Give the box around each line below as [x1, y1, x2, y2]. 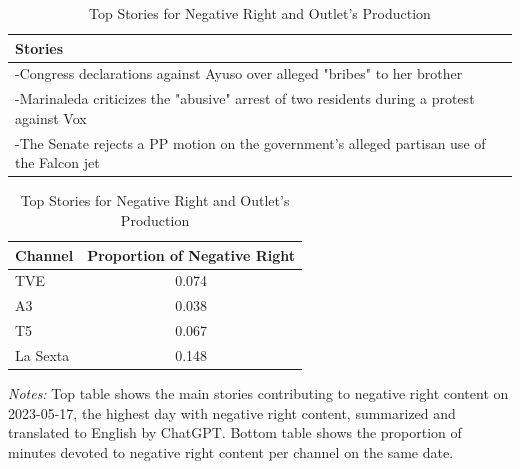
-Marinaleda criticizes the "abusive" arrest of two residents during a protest [15, 88, 475, 109]
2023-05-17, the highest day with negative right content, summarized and [8, 402, 456, 423]
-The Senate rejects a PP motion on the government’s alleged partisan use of [15, 132, 486, 153]
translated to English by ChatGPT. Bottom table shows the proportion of [8, 422, 462, 443]
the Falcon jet [15, 152, 100, 173]
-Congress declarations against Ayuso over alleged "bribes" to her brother [15, 63, 463, 84]
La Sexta [15, 344, 70, 365]
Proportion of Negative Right [87, 244, 296, 265]
